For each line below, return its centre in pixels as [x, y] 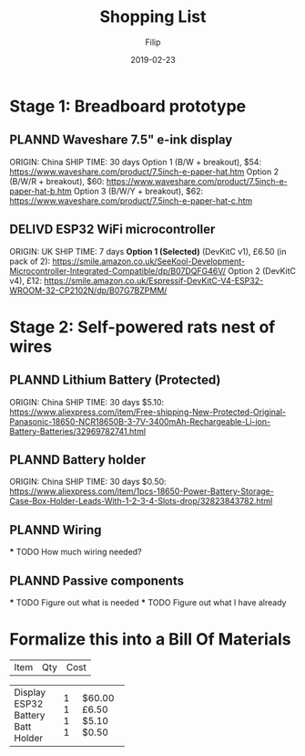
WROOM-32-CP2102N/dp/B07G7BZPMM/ [88, 290]
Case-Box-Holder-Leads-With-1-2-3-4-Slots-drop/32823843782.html [141, 501]
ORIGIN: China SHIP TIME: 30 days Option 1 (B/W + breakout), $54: [136, 162]
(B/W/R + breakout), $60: [57, 181]
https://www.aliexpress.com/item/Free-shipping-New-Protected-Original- [148, 412]
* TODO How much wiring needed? [76, 552]
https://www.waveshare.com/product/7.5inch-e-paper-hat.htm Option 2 [144, 172]
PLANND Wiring [56, 530]
